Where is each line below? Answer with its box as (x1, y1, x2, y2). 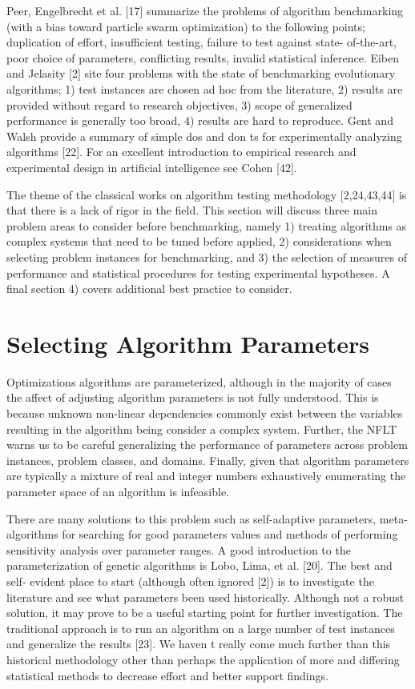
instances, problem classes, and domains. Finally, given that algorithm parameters (6, 451, 409, 468)
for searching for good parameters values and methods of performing (62, 526, 398, 543)
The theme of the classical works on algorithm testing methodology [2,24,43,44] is (6, 186, 407, 202)
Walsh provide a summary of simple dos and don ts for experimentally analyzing (6, 127, 402, 144)
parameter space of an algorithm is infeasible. (6, 483, 230, 499)
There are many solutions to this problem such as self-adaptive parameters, (6, 510, 377, 527)
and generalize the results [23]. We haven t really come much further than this (6, 635, 391, 652)
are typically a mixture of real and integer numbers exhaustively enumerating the (6, 467, 406, 484)
